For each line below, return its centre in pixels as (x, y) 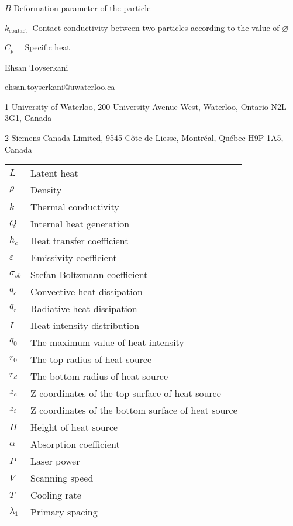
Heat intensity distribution (85, 326)
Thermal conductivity (75, 207)
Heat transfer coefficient (80, 241)
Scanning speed (62, 478)
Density (46, 190)
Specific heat (47, 47)
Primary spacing (64, 512)
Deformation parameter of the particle (82, 8)
